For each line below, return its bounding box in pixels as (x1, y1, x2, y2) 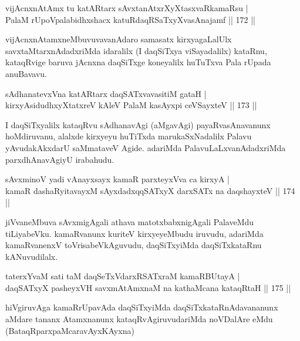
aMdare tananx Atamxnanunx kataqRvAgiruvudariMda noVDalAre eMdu (5, 313, 273, 325)
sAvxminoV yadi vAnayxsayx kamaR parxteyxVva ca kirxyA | (5, 173, 230, 185)
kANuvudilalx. (5, 250, 58, 262)
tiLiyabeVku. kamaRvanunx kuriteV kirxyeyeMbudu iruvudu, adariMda (5, 227, 264, 239)
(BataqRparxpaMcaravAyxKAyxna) (5, 324, 134, 336)
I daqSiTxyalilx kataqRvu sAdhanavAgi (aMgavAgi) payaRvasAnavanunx (5, 118, 271, 131)
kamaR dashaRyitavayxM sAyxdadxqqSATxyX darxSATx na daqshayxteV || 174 (5, 184, 295, 196)
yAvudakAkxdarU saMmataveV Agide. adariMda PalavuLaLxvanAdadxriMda (5, 141, 286, 153)
